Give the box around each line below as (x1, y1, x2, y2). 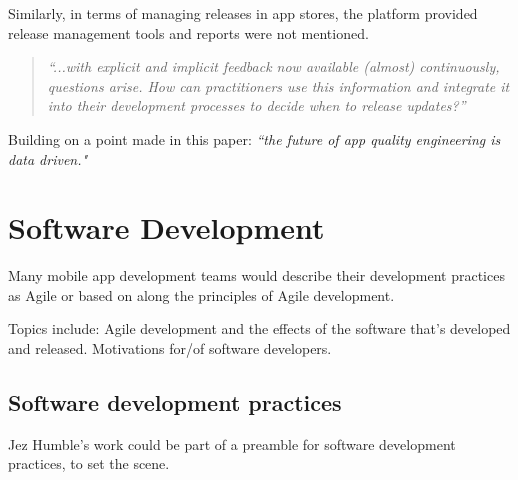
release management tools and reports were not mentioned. (8, 22, 369, 43)
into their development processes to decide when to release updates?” (47, 95, 466, 116)
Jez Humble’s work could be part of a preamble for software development (8, 433, 456, 454)
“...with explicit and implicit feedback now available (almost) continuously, (47, 56, 500, 77)
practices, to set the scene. (8, 453, 170, 474)
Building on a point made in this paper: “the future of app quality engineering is (8, 128, 501, 149)
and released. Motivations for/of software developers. (8, 338, 332, 359)
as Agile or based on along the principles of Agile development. (8, 284, 395, 305)
